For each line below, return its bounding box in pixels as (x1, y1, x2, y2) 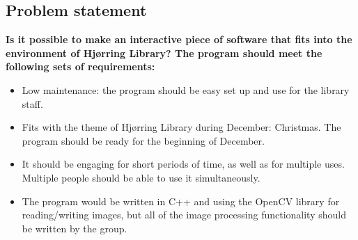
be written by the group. (22, 221, 127, 235)
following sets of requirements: (6, 59, 155, 74)
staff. (22, 96, 43, 111)
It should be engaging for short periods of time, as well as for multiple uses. (22, 157, 345, 171)
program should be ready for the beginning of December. (22, 133, 265, 147)
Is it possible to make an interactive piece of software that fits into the (6, 32, 352, 47)
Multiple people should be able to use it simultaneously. (22, 170, 260, 184)
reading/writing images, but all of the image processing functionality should (22, 207, 346, 222)
